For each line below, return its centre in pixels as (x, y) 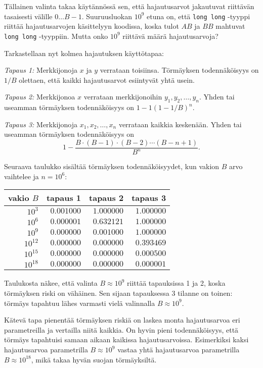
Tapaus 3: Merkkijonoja (41, 124)
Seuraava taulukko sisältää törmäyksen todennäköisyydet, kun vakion (112, 166)
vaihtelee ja (21, 176)
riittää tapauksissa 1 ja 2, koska (176, 283)
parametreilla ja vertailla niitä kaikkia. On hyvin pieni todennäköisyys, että (121, 329)
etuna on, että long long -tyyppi (198, 16)
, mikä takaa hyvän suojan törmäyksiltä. (94, 359)
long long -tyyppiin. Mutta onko (56, 36)
